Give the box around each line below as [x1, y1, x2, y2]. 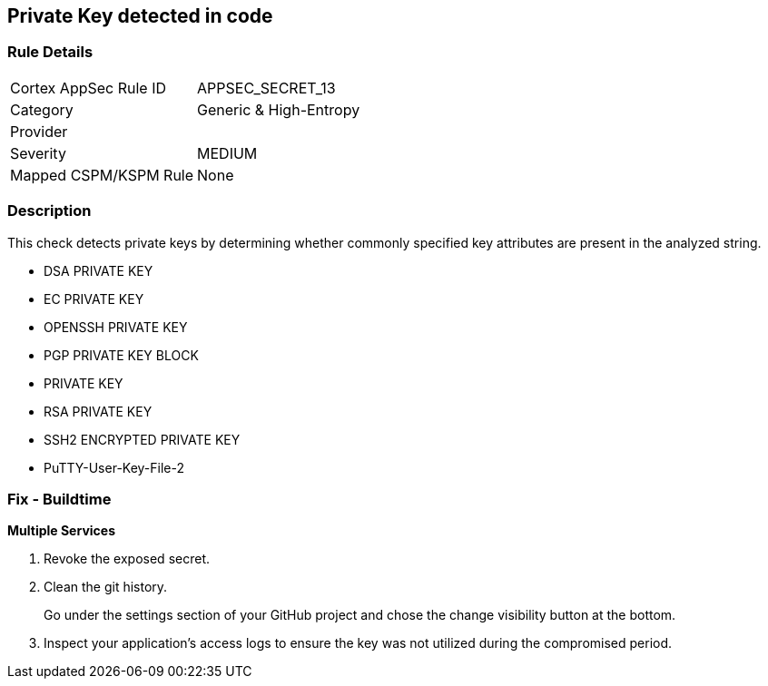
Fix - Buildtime [7, 489, 112, 508]
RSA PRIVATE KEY [44, 403, 153, 419]
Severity [10, 143, 66, 162]
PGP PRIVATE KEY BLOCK [44, 347, 199, 363]
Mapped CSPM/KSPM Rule [10, 165, 194, 184]
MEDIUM [197, 143, 258, 162]
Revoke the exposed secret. [44, 551, 210, 567]
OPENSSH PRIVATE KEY [44, 318, 188, 335]
